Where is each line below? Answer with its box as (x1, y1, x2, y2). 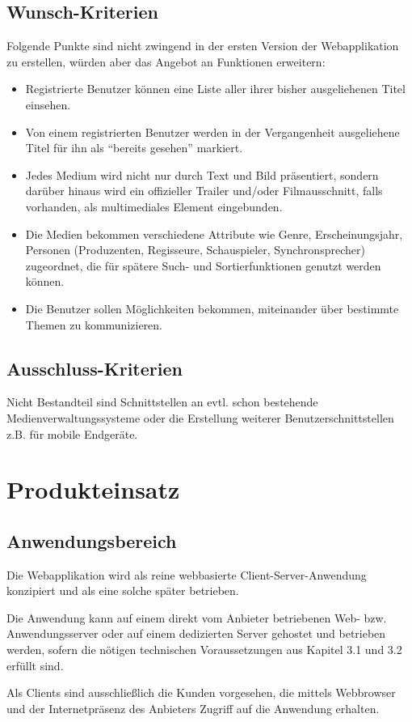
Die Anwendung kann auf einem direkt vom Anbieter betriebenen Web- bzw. (6, 609, 387, 626)
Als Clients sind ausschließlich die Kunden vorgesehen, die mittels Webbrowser (6, 684, 396, 701)
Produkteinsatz (6, 473, 180, 506)
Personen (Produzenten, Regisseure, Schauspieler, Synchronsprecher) (25, 241, 365, 258)
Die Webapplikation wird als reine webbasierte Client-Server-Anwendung (6, 566, 367, 583)
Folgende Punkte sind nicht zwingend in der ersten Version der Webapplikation (6, 37, 399, 54)
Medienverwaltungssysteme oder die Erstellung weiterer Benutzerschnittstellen (6, 409, 394, 426)
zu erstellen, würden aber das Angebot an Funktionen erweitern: (6, 53, 326, 70)
